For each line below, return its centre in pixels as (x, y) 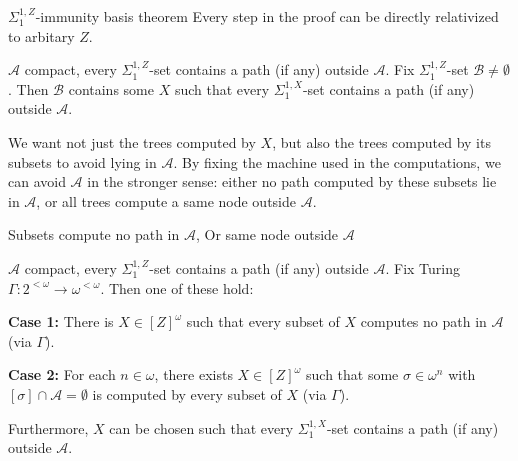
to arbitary (41, 35)
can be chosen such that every (201, 427)
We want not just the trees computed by (132, 141)
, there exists (193, 374)
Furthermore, (48, 427)
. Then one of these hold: (177, 287)
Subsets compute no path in (94, 234)
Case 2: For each (62, 374)
